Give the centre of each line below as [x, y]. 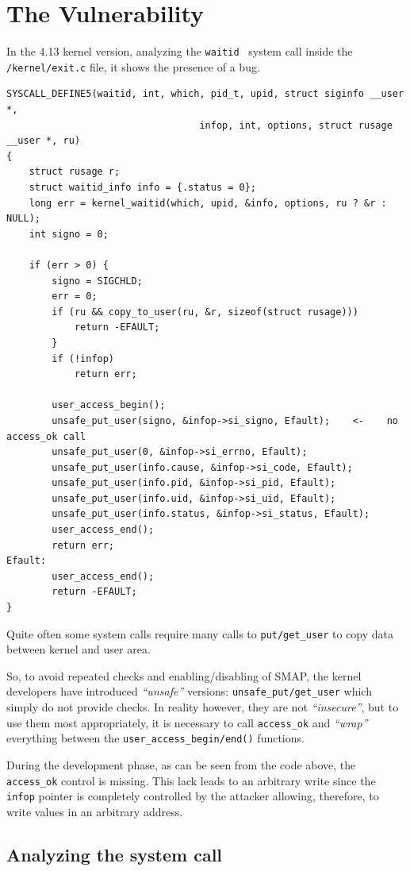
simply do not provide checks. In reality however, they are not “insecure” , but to [203, 707]
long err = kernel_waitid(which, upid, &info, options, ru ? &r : [208, 203]
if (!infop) [83, 358]
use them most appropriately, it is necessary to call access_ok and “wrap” [187, 722]
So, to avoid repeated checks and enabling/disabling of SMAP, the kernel [184, 675]
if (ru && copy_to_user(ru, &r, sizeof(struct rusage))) [205, 312]
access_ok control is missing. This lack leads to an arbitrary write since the [191, 780]
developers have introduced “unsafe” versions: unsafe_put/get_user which [189, 691]
